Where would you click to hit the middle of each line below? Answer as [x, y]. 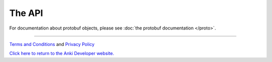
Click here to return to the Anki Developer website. [62, 53]
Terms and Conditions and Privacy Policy [52, 44]
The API [26, 13]
